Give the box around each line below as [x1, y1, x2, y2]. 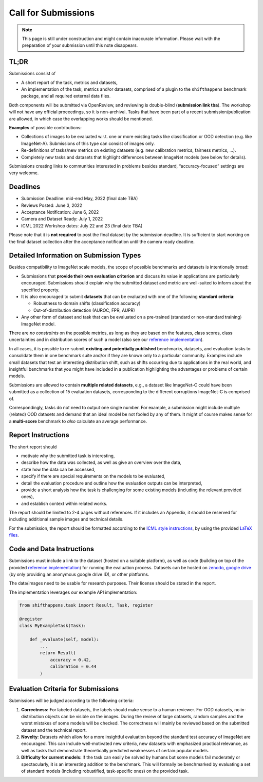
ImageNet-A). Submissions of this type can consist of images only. [21, 140, 155, 146]
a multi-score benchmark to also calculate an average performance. [9, 418, 147, 424]
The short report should [9, 444, 57, 450]
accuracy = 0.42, [50, 657, 92, 662]
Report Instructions [9, 431, 70, 439]
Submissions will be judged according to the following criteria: [9, 698, 134, 703]
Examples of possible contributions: [9, 124, 82, 130]
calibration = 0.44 [50, 664, 97, 669]
